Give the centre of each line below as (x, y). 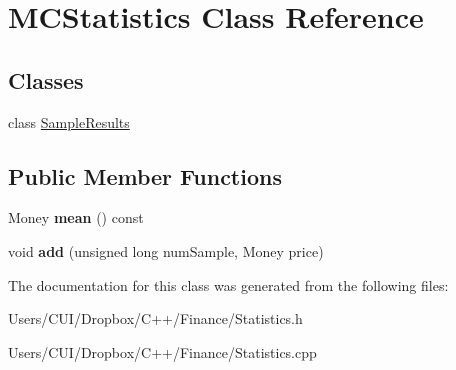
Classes (46, 79)
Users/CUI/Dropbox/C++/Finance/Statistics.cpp (162, 351)
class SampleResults (69, 121)
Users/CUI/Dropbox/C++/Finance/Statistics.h (155, 318)
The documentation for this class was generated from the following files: (228, 284)
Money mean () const (76, 217)
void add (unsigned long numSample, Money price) (166, 250)
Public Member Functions (145, 175)
